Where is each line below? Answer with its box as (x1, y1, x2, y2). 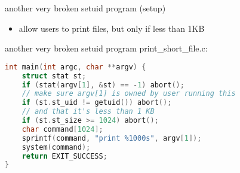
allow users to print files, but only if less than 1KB (19, 22, 205, 34)
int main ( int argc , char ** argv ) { (5, 62, 146, 71)
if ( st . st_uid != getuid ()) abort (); (21, 98, 172, 107)
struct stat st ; (21, 71, 87, 80)
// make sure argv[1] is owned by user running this (21, 89, 236, 98)
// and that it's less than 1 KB (21, 107, 155, 116)
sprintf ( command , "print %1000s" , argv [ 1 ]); (21, 133, 202, 142)
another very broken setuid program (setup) (5, 2, 166, 14)
